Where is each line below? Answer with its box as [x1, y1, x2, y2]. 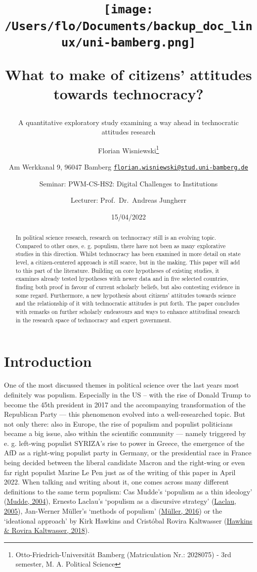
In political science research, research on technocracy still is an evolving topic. [15, 233, 216, 242]
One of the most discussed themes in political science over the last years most [4, 380, 239, 390]
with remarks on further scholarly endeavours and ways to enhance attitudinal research [15, 308, 240, 316]
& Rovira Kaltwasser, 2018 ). [4, 525, 90, 535]
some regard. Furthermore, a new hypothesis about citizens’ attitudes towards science [15, 291, 236, 299]
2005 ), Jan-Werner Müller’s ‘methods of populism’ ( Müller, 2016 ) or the [4, 506, 222, 516]
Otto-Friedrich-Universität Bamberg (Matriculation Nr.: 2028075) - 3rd [15, 549, 231, 559]
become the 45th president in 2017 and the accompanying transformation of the [4, 399, 246, 409]
